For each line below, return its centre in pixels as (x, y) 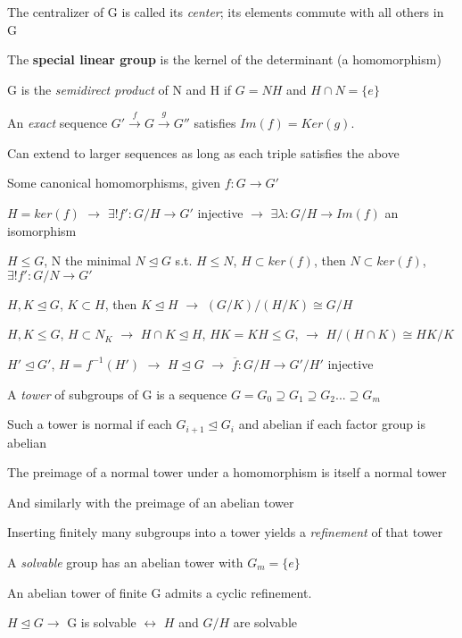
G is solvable (102, 622)
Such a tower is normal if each (90, 424)
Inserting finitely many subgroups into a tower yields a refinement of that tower (225, 532)
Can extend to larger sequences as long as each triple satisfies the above (203, 152)
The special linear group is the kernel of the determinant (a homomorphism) (224, 59)
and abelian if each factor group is (332, 424)
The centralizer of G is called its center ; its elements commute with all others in (226, 12)
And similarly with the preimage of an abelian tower (151, 502)
